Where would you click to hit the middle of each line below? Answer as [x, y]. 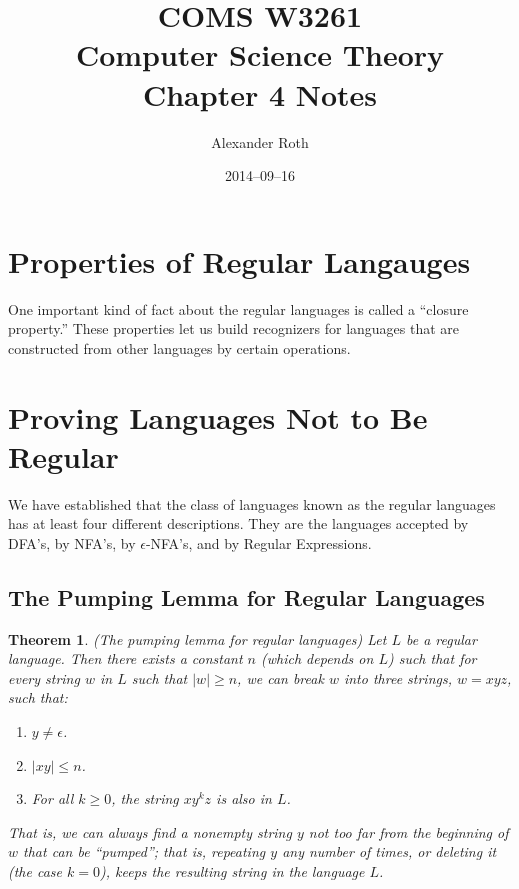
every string [44, 677]
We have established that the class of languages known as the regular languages [252, 503]
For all [52, 798]
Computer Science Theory [260, 54]
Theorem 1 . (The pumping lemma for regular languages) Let [197, 638]
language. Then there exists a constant [125, 658]
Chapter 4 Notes [260, 93]
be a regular [441, 638]
